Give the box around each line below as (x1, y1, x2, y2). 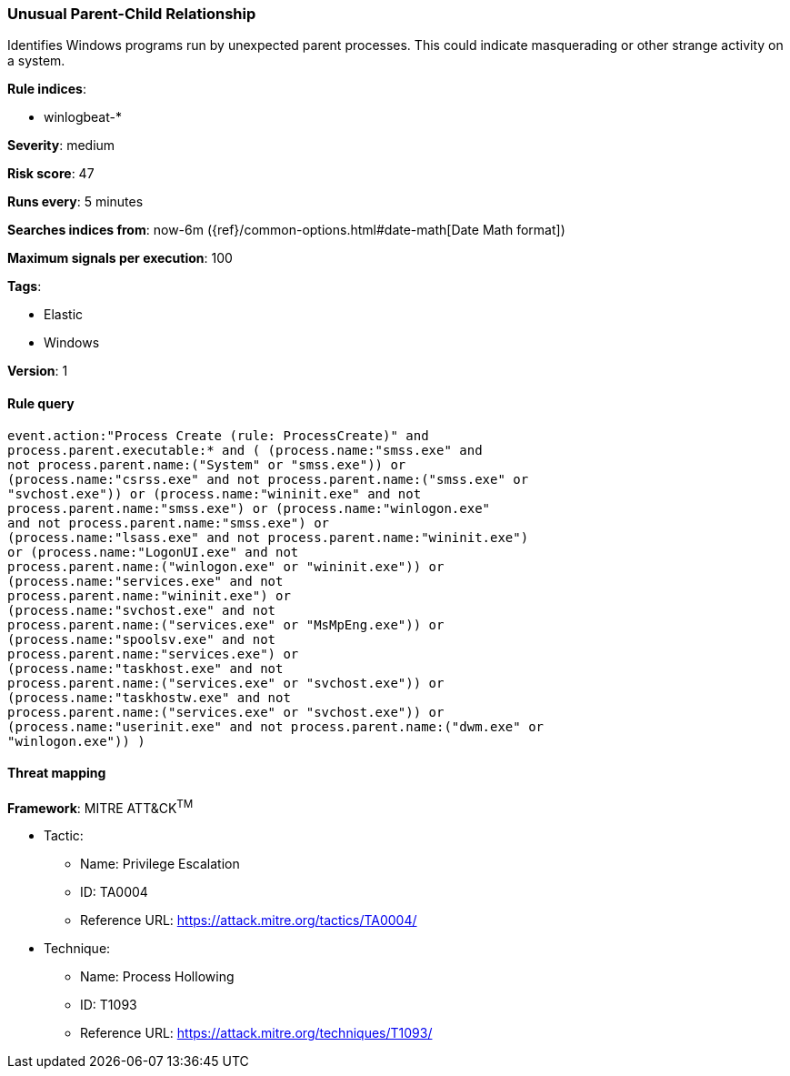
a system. (7, 53, 65, 69)
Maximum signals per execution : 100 (7, 250, 233, 266)
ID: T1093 (80, 997, 137, 1013)
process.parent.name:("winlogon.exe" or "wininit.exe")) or (7, 558, 445, 574)
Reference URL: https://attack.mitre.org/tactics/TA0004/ (80, 912, 417, 929)
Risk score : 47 (7, 166, 95, 182)
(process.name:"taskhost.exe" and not (7, 660, 284, 676)
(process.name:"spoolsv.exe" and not (7, 631, 276, 647)
